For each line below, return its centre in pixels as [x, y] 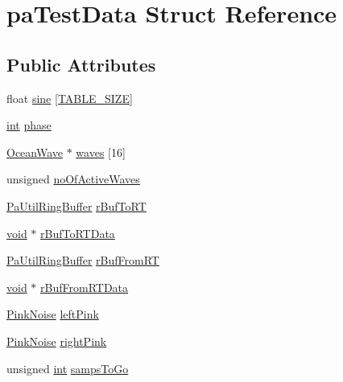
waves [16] [101, 152]
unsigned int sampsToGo [68, 368]
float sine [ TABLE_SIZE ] [70, 98]
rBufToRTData [78, 233]
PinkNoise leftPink [53, 314]
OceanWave [35, 152]
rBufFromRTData [85, 287]
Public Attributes [81, 64]
